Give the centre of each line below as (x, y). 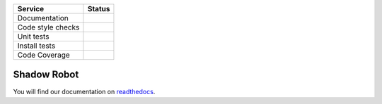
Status (99, 9)
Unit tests (33, 37)
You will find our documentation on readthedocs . (84, 91)
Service (31, 9)
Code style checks (48, 27)
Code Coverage (44, 55)
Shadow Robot (46, 75)
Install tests (36, 46)
